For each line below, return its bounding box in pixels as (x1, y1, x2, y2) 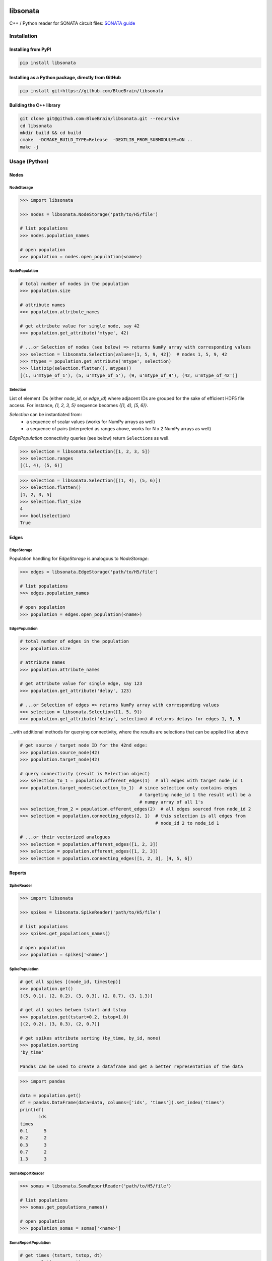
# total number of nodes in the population (20, 280, 129, 286)
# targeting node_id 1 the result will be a (139, 792, 251, 798)
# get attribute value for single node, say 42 (20, 323, 140, 329)
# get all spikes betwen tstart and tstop (20, 1007, 126, 1013)
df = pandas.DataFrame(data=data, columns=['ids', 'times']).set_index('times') (20, 1100, 225, 1106)
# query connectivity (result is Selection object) (20, 771, 151, 776)
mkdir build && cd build (20, 130, 82, 136)
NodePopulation (9, 268, 38, 273)
